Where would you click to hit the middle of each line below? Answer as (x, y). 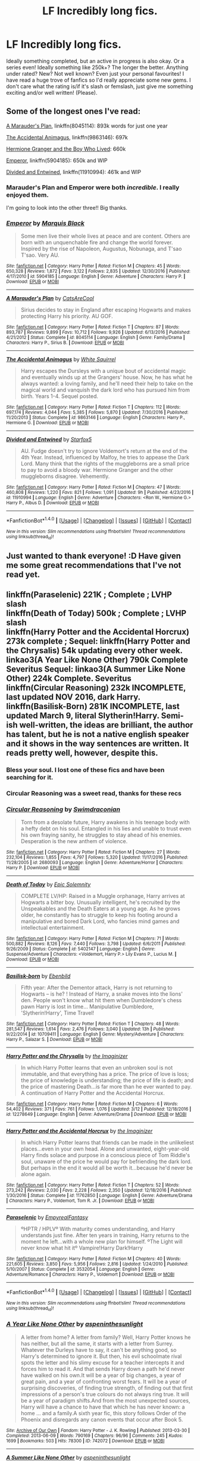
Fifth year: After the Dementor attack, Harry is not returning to (96, 988)
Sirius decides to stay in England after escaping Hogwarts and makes (106, 310)
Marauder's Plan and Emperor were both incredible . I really (93, 187)
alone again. (36, 1174)
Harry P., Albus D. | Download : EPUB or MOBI (53, 503)
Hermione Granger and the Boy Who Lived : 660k (66, 149)
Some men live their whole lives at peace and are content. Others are (105, 236)
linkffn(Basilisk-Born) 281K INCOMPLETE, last (93, 706)
